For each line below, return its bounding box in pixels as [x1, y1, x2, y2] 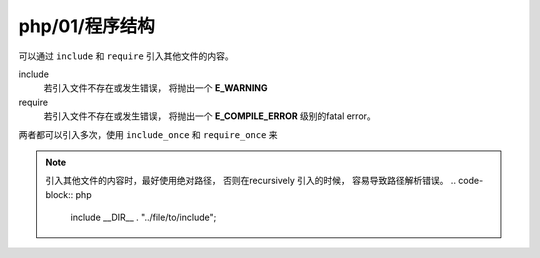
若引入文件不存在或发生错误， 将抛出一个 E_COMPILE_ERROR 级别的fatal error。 [43, 110, 377, 122]
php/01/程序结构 [18, 15, 155, 37]
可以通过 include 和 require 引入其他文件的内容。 [18, 50, 234, 62]
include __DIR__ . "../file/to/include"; [70, 211, 217, 224]
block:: [45, 188, 74, 200]
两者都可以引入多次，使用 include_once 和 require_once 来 [18, 128, 279, 140]
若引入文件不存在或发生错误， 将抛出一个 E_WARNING [43, 82, 268, 94]
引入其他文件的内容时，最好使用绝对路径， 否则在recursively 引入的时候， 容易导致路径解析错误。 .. [45, 175, 457, 187]
